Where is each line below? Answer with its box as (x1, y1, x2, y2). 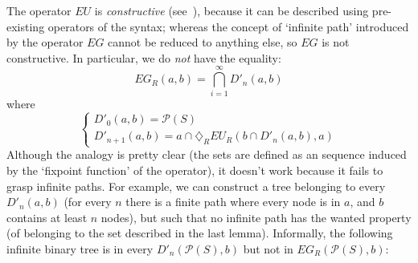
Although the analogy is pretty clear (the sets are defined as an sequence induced (6, 146, 407, 163)
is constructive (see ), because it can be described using (94, 2, 369, 18)
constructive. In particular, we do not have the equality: (6, 49, 281, 66)
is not (322, 34, 350, 51)
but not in (243, 241, 293, 257)
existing (6, 18, 45, 34)
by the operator (6, 34, 84, 51)
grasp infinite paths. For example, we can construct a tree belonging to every (6, 177, 386, 194)
